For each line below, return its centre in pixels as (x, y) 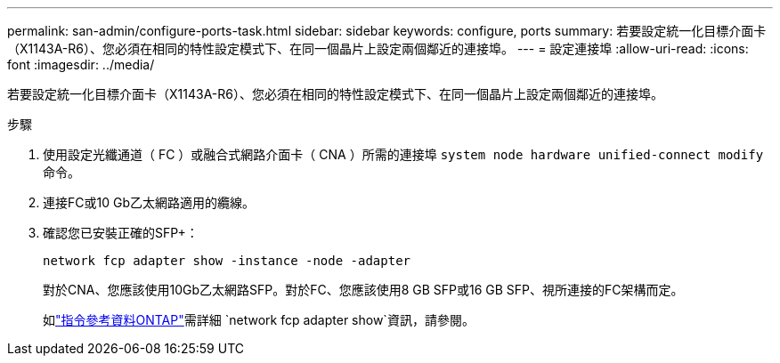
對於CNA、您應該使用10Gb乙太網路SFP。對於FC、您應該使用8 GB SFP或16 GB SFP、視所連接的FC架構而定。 (363, 290)
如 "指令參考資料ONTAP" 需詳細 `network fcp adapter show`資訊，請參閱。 (259, 320)
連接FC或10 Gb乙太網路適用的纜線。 (149, 202)
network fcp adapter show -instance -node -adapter (227, 261)
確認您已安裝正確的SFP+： (121, 233)
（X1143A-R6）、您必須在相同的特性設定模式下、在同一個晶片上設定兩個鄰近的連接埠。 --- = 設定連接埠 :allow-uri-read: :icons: (378, 48)
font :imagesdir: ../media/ (81, 65)
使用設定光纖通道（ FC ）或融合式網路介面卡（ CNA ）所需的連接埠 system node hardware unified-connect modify (403, 154)
